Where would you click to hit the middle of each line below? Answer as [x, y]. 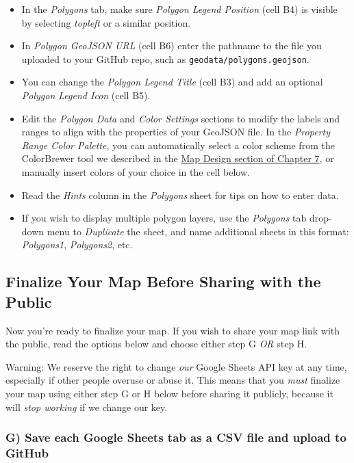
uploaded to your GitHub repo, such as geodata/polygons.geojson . [165, 58]
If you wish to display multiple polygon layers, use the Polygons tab [164, 218]
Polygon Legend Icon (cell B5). [86, 95]
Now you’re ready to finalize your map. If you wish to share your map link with [173, 330]
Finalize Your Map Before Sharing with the [163, 281]
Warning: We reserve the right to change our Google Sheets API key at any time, [176, 366]
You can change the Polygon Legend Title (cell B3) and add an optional [172, 82]
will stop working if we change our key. [87, 407]
